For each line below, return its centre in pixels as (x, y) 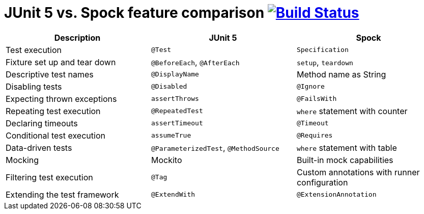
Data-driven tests (39, 148)
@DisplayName (175, 74)
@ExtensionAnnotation (336, 195)
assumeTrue (171, 136)
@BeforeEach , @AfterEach (195, 62)
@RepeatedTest (177, 111)
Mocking (22, 160)
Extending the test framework (62, 194)
